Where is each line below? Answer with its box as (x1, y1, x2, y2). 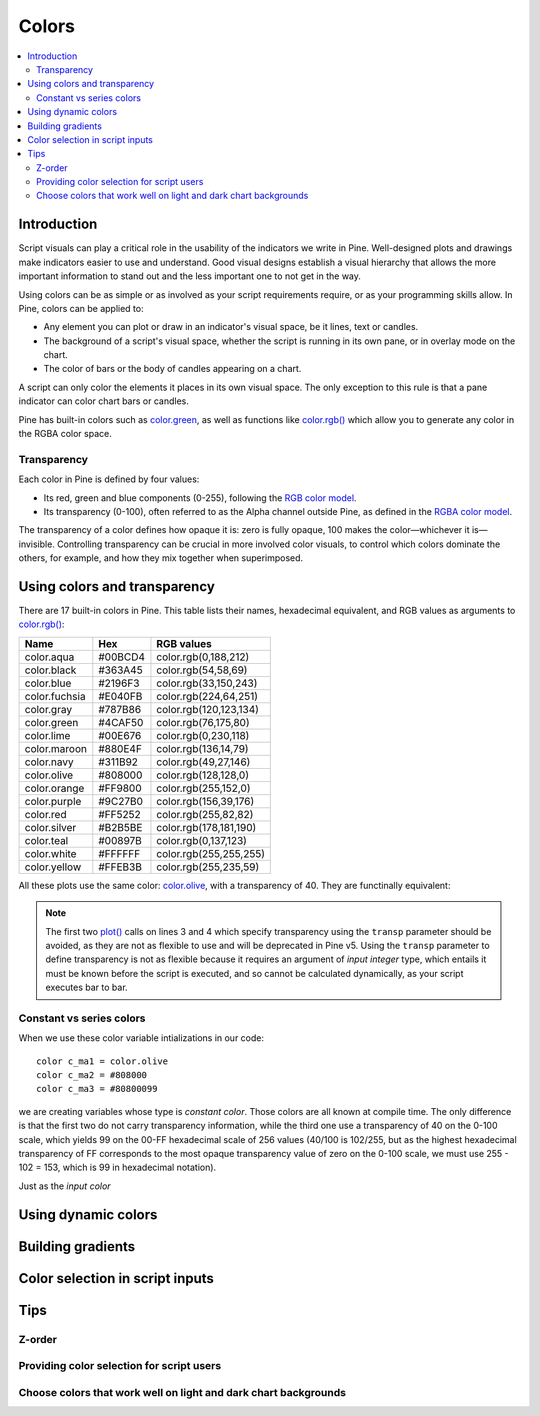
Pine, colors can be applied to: (18, 302, 144, 314)
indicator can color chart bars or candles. (18, 395, 189, 407)
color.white (24, 846, 77, 860)
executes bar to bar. (45, 981, 129, 994)
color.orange (24, 781, 85, 795)
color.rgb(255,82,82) (156, 807, 254, 821)
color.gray (24, 702, 73, 716)
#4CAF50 (98, 715, 144, 729)
